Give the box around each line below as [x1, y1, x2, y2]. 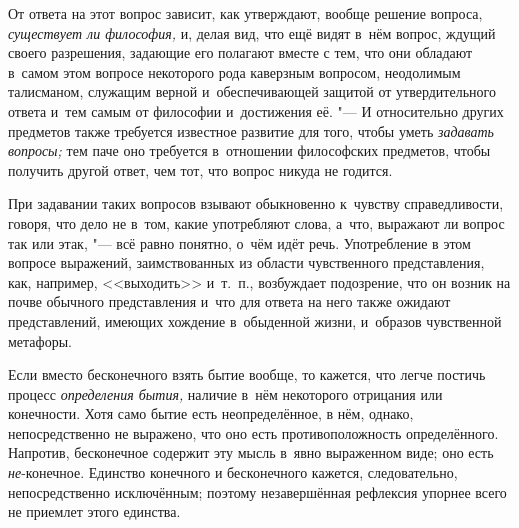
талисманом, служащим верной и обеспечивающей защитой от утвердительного [8, 81, 496, 102]
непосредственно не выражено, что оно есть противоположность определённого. [8, 422, 499, 443]
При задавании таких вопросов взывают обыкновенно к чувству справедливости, [8, 193, 504, 214]
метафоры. [8, 330, 72, 351]
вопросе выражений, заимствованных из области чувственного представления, [8, 252, 485, 273]
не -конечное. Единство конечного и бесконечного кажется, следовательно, [8, 462, 458, 483]
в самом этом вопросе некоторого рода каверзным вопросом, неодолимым [8, 61, 461, 82]
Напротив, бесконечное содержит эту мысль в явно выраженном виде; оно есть [8, 442, 494, 463]
